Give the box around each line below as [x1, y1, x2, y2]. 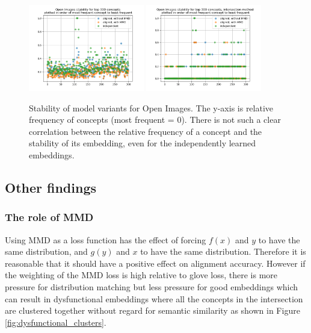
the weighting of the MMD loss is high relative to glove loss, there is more [5, 269, 277, 281]
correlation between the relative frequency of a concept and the [29, 125, 262, 137]
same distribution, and [5, 245, 88, 258]
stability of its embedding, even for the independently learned [29, 137, 256, 149]
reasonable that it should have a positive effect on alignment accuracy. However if [5, 257, 306, 269]
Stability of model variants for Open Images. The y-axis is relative [29, 101, 274, 114]
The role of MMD [5, 210, 94, 225]
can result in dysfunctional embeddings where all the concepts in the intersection [5, 292, 303, 305]
